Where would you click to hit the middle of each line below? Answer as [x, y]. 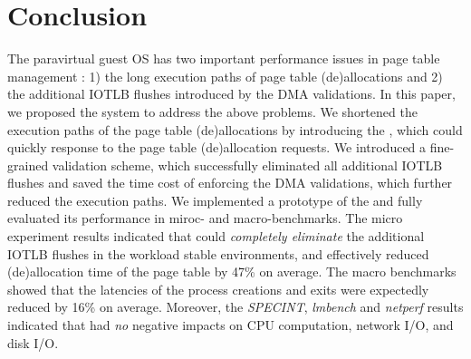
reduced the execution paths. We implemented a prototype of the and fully [215, 200]
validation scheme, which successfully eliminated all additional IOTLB [247, 165]
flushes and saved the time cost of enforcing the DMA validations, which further [230, 183]
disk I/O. [33, 342]
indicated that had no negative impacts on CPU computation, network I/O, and [231, 325]
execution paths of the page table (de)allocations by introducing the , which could [235, 129]
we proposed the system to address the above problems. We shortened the [212, 111]
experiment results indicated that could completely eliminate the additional [216, 236]
